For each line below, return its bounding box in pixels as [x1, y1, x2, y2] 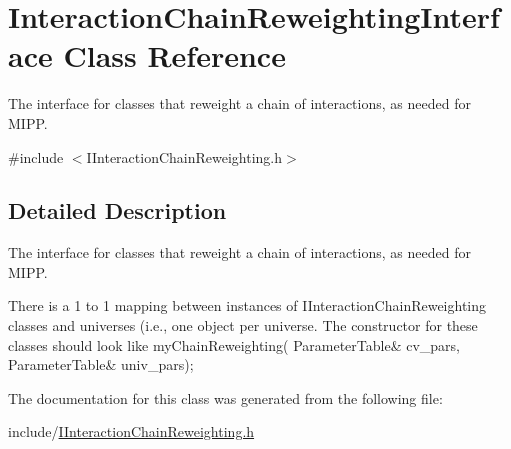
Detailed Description [8, 195, 227, 226]
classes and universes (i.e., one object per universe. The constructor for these [8, 315, 478, 336]
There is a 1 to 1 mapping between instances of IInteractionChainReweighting [8, 295, 487, 316]
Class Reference [63, 35, 286, 76]
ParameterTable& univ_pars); [8, 354, 194, 375]
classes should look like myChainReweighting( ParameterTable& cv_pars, [8, 334, 460, 355]
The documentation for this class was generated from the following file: [8, 387, 443, 408]
